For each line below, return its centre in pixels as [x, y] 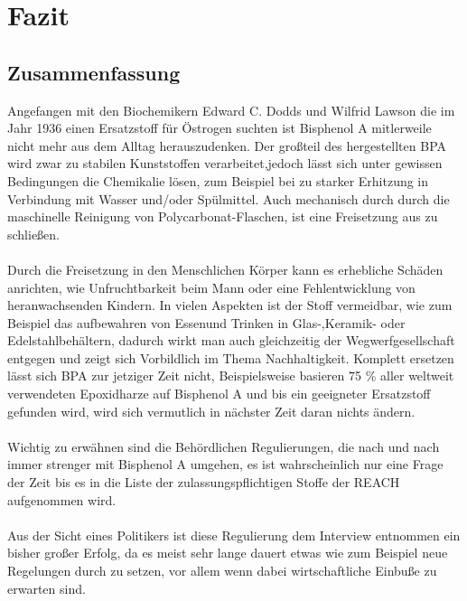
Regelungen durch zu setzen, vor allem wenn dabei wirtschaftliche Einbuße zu [222, 571]
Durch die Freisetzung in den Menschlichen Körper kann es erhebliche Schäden [225, 269]
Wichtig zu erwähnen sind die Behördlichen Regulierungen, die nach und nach [224, 446]
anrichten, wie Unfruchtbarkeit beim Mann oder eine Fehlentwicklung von [211, 287]
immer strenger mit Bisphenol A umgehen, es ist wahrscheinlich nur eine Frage [225, 464]
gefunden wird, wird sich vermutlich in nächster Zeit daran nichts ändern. [211, 411]
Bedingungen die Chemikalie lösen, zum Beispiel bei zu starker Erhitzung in [218, 180]
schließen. [34, 234]
